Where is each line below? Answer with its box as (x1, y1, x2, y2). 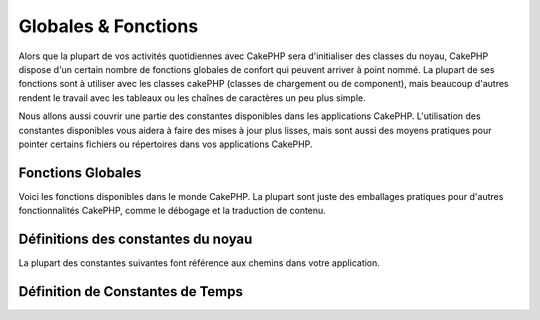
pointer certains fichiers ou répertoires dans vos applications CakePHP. (18, 138, 313, 150)
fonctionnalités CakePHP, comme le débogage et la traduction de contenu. (18, 205, 327, 217)
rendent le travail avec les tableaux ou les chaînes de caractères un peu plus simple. (18, 91, 367, 104)
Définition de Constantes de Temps (18, 283, 244, 300)
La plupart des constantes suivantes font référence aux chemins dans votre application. (18, 257, 380, 269)
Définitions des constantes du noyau (18, 231, 253, 247)
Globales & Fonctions (18, 15, 199, 37)
